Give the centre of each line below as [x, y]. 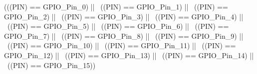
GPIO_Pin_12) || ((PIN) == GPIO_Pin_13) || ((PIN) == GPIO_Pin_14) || [129, 55]
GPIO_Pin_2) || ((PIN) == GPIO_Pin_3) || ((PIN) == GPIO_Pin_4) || [124, 16]
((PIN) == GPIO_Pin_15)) [51, 65]
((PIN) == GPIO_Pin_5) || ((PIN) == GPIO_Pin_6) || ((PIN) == [118, 26]
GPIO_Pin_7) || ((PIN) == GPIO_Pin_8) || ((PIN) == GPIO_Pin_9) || [124, 36]
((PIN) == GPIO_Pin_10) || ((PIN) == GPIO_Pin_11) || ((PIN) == [122, 45]
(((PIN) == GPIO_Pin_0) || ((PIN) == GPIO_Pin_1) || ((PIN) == [116, 6]
